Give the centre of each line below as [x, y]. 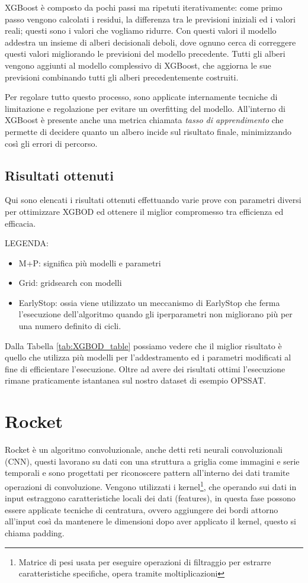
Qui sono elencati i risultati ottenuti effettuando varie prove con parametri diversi [153, 200]
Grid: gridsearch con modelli [70, 283]
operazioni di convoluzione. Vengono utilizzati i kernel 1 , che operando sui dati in [151, 485]
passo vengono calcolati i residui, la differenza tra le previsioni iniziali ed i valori [150, 19]
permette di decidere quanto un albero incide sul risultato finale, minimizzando [148, 131]
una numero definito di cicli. [70, 326]
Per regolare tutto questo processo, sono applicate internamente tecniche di [141, 97]
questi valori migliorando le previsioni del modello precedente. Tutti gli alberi [145, 54]
